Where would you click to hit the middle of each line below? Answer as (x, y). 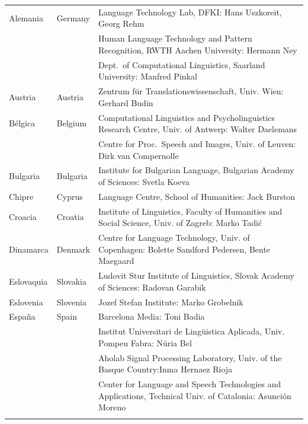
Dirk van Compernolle (139, 155)
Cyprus (70, 196)
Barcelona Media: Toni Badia (152, 316)
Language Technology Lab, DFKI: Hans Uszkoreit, (190, 12)
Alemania (26, 17)
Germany (73, 17)
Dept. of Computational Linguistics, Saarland (182, 64)
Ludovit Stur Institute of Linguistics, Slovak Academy (196, 275)
